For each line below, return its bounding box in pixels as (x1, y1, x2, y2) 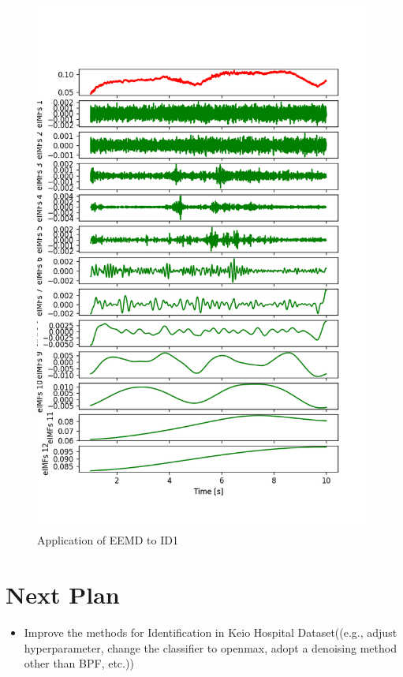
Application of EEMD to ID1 (37, 532, 178, 548)
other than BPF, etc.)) (24, 655, 134, 671)
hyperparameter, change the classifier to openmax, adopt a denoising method (24, 639, 397, 656)
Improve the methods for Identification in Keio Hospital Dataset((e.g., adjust (24, 624, 397, 641)
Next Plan (6, 578, 120, 611)
